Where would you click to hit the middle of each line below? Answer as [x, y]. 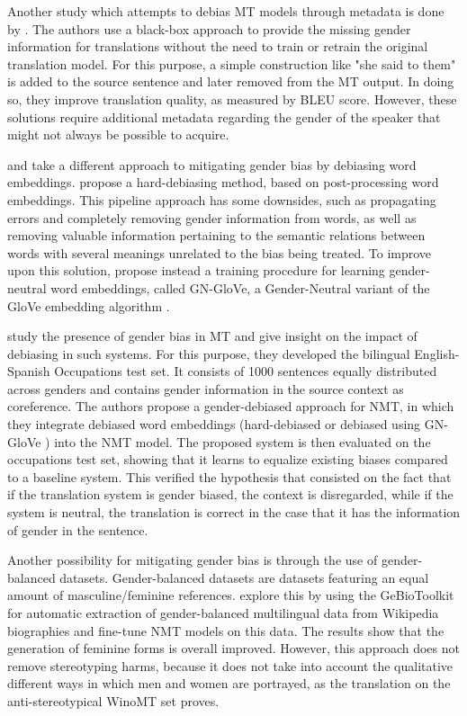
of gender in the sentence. [78, 529]
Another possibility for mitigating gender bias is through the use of [193, 560]
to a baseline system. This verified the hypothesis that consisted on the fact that [229, 476]
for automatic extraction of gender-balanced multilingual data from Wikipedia [223, 613]
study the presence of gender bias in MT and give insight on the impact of [212, 336]
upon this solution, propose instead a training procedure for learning [196, 270]
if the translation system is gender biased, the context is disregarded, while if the [230, 494]
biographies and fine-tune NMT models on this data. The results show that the [226, 630]
